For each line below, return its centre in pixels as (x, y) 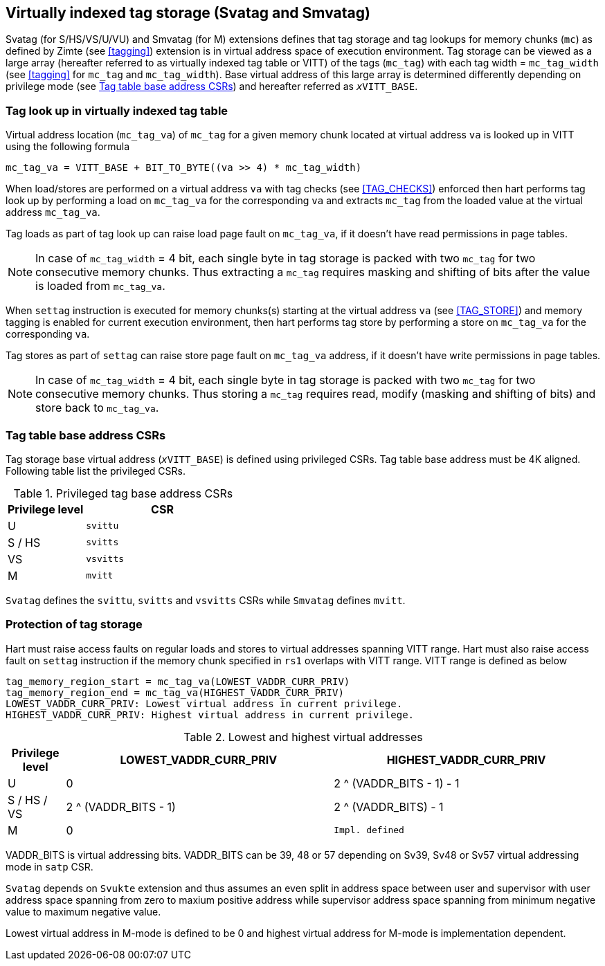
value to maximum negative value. (83, 911)
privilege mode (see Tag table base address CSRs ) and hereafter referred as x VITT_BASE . (212, 86)
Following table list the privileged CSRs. (96, 471)
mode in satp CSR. (49, 866)
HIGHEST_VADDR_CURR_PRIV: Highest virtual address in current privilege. (210, 714)
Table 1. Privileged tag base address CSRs (123, 493)
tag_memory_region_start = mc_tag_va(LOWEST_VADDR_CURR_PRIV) (178, 681)
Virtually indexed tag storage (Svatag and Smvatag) (188, 13)
